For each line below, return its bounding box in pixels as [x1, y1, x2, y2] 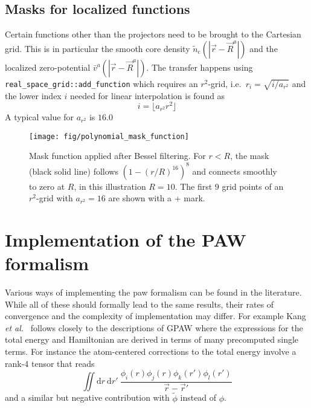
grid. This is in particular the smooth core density [5, 42, 190, 54]
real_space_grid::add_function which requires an [5, 77, 198, 89]
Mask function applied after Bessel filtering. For [29, 149, 206, 162]
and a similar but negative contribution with [5, 391, 170, 404]
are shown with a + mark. [108, 192, 205, 204]
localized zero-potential [5, 60, 91, 73]
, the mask [230, 149, 269, 162]
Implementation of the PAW [5, 227, 246, 251]
